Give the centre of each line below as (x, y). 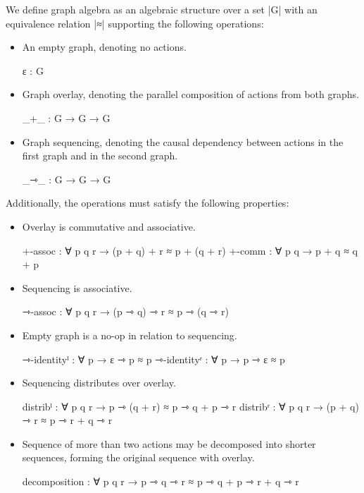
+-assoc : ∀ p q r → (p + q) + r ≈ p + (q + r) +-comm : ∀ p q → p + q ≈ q (190, 250)
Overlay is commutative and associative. (109, 226)
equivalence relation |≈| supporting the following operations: (135, 23)
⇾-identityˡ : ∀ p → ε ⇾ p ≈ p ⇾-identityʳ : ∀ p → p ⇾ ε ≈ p (153, 359)
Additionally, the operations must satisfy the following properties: (148, 203)
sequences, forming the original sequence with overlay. (138, 457)
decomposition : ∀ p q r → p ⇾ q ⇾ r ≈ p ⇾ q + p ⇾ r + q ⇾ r (161, 481)
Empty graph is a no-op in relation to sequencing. (130, 335)
